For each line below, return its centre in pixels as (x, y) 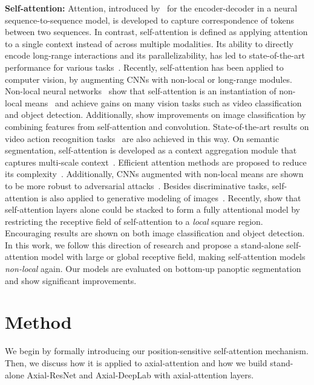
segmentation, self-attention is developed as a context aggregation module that (151, 150)
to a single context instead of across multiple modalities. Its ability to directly (149, 43)
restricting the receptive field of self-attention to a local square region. (134, 221)
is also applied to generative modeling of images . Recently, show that (171, 197)
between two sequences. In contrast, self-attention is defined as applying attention (156, 32)
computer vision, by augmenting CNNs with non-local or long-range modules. (149, 79)
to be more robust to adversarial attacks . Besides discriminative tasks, (137, 185)
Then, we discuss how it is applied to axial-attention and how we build (136, 362)
